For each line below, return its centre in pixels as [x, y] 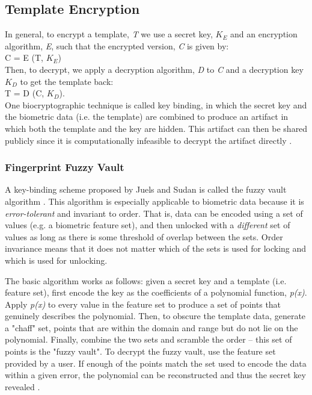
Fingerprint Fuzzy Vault [65, 167]
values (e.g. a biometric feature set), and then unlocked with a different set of [148, 225]
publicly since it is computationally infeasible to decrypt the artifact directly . [148, 140]
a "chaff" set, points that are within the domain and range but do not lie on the [151, 327]
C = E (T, [24, 58]
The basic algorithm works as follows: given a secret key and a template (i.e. [146, 280]
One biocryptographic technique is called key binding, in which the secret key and [156, 104]
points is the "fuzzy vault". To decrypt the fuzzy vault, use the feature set [140, 351]
